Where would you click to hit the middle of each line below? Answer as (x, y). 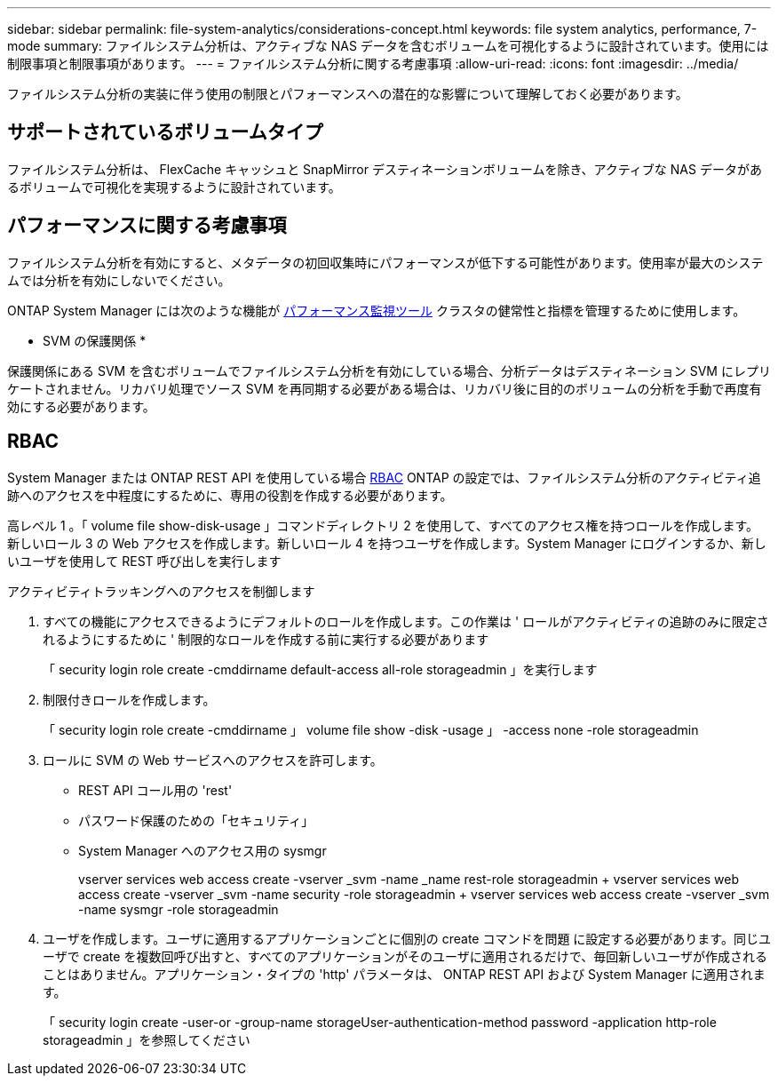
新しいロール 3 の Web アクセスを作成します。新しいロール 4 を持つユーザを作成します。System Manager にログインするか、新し (387, 543)
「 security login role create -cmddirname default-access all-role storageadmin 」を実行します (320, 669)
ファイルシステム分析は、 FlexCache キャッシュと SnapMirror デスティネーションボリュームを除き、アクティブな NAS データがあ (385, 169)
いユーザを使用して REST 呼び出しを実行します (144, 561)
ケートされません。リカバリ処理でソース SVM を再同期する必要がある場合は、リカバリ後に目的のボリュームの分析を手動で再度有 (385, 388)
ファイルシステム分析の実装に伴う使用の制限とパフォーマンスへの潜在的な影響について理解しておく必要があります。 (348, 94)
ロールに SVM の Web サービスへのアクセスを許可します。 (213, 760)
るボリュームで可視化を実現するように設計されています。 (174, 187)
